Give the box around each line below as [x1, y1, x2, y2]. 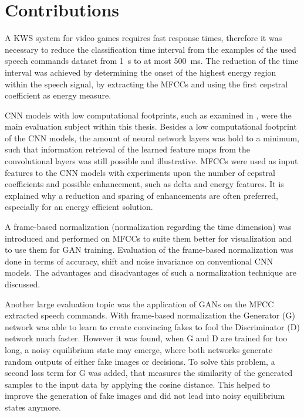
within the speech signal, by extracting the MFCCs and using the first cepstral [5, 77, 288, 90]
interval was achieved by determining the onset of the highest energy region [5, 66, 276, 78]
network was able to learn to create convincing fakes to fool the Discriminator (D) [5, 320, 300, 333]
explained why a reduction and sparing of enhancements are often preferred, [5, 189, 278, 201]
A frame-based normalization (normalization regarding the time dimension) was [5, 221, 292, 233]
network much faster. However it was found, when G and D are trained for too [5, 332, 288, 344]
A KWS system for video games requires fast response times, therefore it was [5, 32, 282, 44]
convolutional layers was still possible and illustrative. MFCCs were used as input [5, 155, 298, 167]
